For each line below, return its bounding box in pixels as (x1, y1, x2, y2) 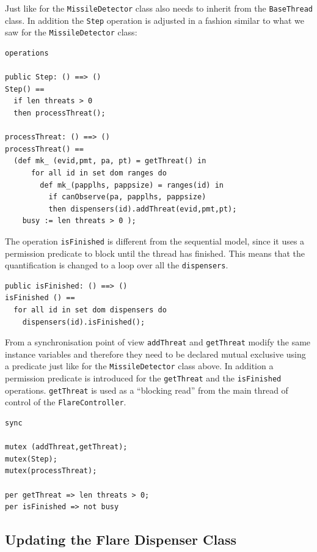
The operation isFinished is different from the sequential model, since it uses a (5, 234, 305, 247)
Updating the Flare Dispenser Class (5, 530, 236, 549)
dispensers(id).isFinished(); (22, 317, 145, 326)
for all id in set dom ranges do (31, 168, 167, 177)
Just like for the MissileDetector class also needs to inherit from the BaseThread (5, 2, 313, 14)
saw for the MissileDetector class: (5, 26, 137, 39)
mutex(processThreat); (5, 466, 97, 476)
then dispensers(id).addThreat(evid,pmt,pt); (48, 204, 237, 213)
